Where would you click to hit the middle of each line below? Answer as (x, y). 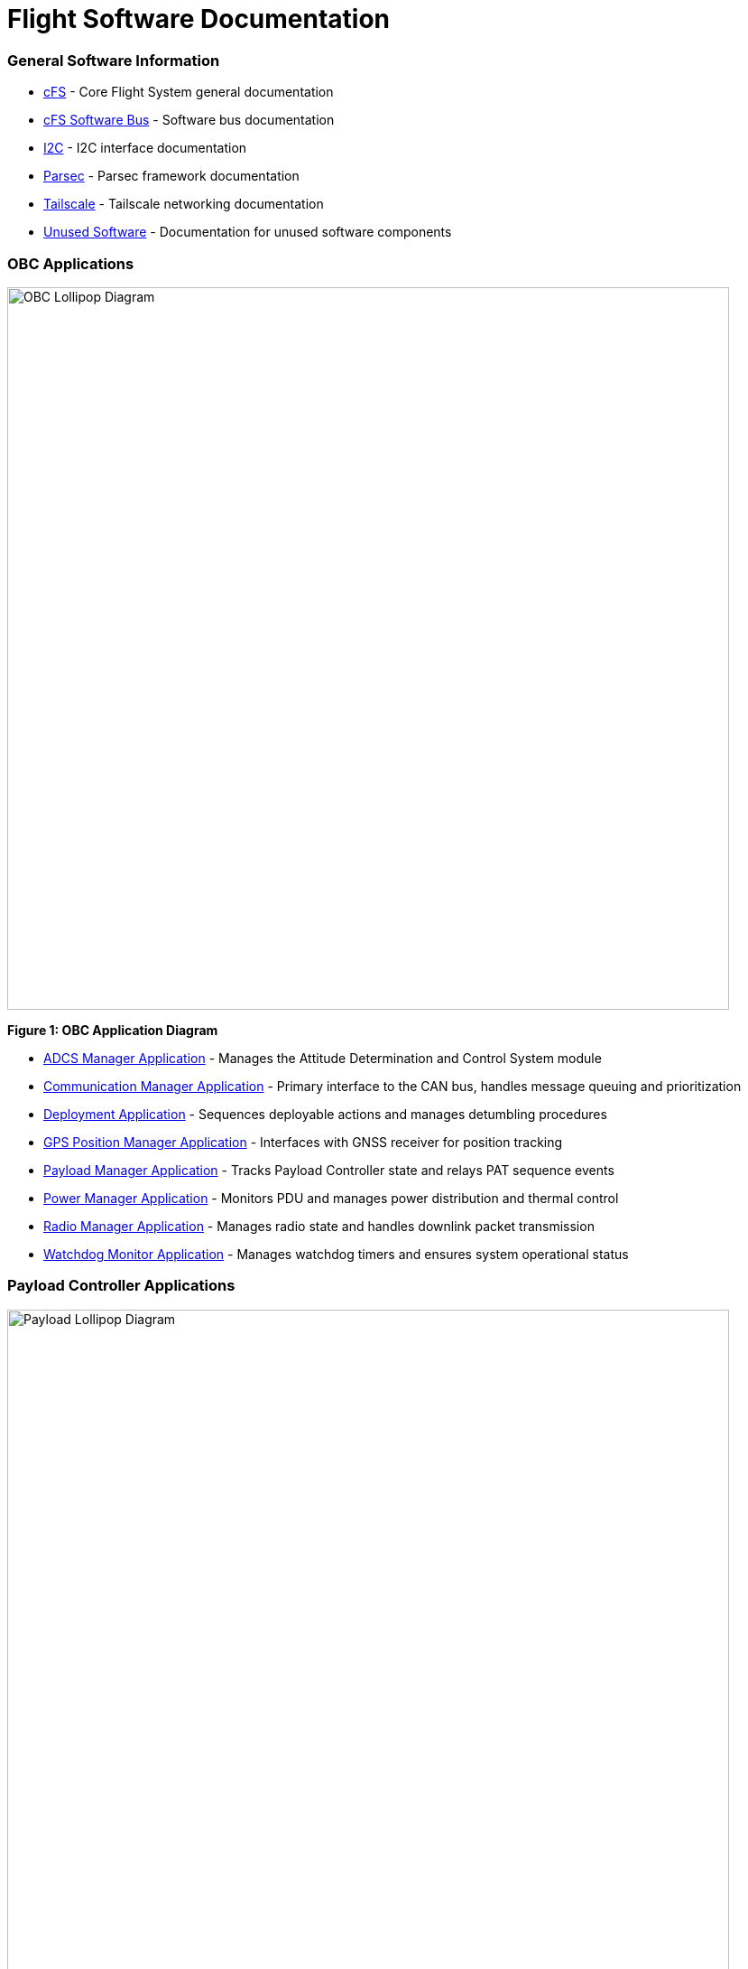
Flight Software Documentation (199, 19)
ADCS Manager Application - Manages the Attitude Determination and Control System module (323, 1058)
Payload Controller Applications (121, 1286)
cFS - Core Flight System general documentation (189, 92)
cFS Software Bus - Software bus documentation (189, 120)
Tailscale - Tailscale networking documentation (184, 204)
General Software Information (114, 60)
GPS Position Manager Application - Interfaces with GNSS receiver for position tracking (303, 1142)
